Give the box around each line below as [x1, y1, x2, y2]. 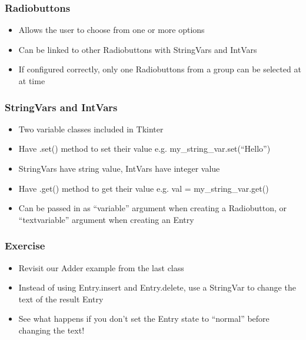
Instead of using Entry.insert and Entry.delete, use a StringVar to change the [18, 281, 296, 294]
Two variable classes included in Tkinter [18, 122, 164, 135]
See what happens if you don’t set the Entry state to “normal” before [18, 312, 270, 325]
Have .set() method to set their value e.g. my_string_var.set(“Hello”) [18, 142, 271, 155]
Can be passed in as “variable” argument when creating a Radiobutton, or [18, 202, 287, 214]
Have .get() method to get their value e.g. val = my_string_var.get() [18, 182, 269, 194]
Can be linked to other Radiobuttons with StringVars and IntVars [18, 43, 257, 55]
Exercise [5, 238, 45, 253]
